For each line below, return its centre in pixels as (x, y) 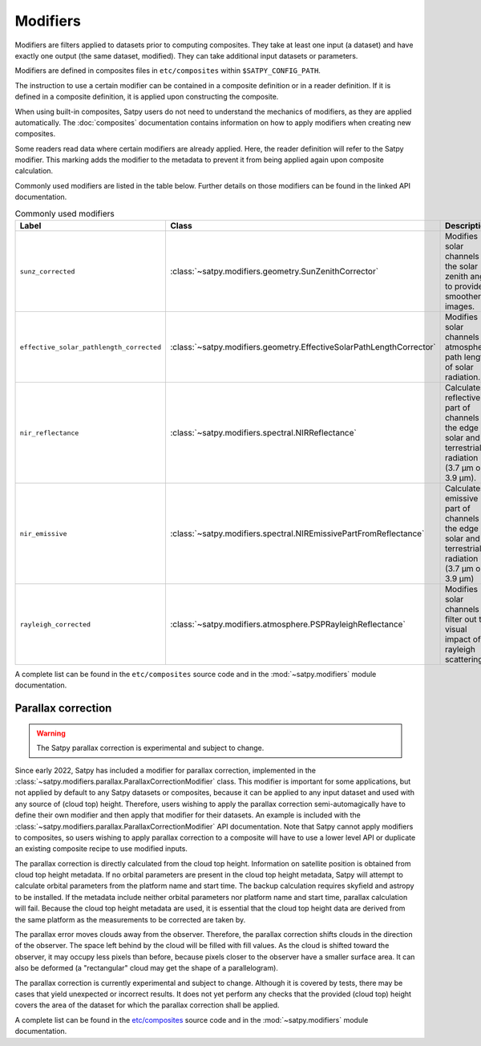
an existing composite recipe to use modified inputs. (101, 849)
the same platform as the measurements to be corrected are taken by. (130, 919)
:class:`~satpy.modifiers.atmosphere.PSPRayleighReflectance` (288, 624)
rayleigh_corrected (55, 624)
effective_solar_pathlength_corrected (91, 347)
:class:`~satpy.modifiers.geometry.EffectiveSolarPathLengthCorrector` (303, 347)
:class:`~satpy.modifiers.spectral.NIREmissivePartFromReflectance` (297, 533)
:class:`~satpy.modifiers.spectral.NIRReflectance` (263, 433)
